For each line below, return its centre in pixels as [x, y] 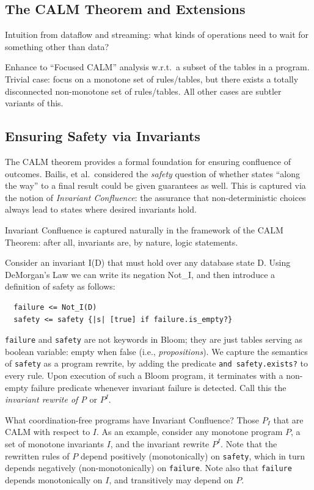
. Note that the [249, 443]
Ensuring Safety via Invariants [103, 136]
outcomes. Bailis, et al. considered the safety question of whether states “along [152, 173]
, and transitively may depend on [171, 479]
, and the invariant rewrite [160, 443]
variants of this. [34, 103]
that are [288, 419]
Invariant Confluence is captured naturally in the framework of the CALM [144, 229]
